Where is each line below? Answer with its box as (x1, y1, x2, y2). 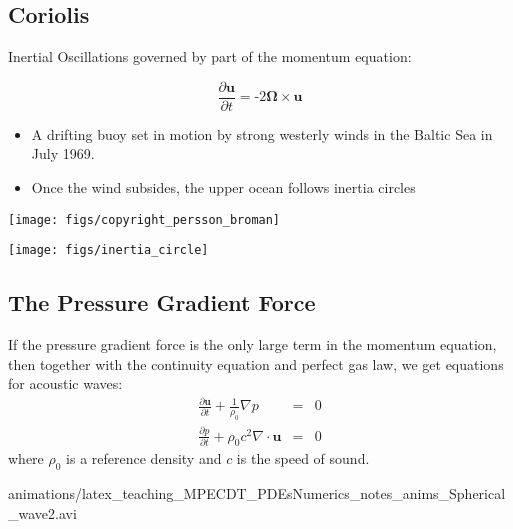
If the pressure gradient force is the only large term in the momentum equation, (8, 334, 497, 355)
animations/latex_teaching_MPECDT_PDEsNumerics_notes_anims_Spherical (8, 483, 506, 504)
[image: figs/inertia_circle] (8, 243, 209, 258)
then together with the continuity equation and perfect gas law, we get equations (8, 353, 504, 374)
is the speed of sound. (236, 448, 370, 469)
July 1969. (31, 143, 95, 164)
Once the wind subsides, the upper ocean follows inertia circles (31, 177, 416, 198)
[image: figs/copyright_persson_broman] (8, 212, 281, 227)
